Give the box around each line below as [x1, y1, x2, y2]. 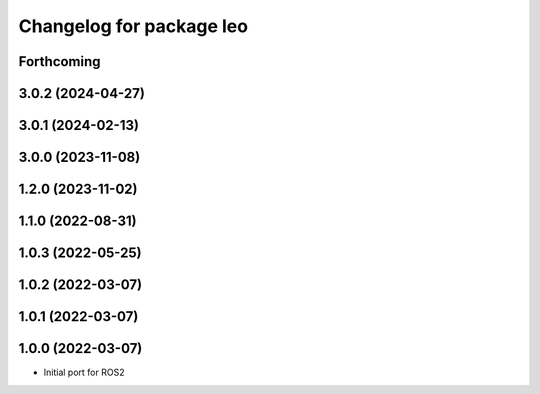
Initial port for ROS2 [43, 366, 125, 379]
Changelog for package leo [18, 15, 249, 37]
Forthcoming [18, 53, 101, 70]
